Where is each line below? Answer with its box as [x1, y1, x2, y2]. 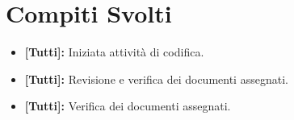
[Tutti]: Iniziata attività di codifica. [24, 43, 204, 60]
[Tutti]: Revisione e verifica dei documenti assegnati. [24, 70, 288, 87]
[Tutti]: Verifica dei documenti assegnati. [24, 97, 231, 114]
